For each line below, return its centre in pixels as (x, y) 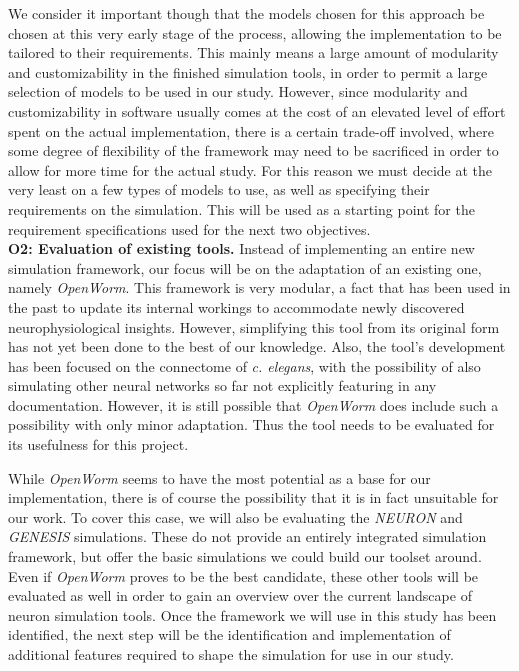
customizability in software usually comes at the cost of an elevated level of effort (257, 110)
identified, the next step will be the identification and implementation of (229, 634)
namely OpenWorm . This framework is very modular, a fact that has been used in (259, 287)
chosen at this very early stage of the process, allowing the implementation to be (255, 32)
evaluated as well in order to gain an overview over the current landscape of (240, 595)
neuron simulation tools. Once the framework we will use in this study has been (252, 614)
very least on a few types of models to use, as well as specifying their (219, 189)
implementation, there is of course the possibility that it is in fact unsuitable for (253, 497)
